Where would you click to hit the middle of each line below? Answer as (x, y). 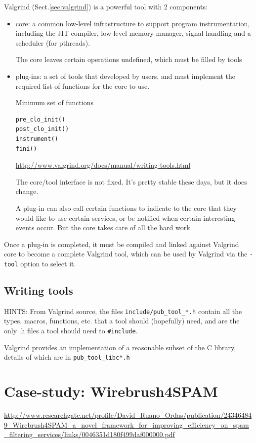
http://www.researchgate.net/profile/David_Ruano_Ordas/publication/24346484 (128, 415)
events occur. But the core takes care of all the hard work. (104, 227)
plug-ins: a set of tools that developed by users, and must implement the (126, 76)
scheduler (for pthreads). (53, 42)
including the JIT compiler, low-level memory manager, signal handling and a (133, 33)
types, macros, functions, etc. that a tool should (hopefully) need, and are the (122, 321)
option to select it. (48, 263)
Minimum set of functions (55, 102)
